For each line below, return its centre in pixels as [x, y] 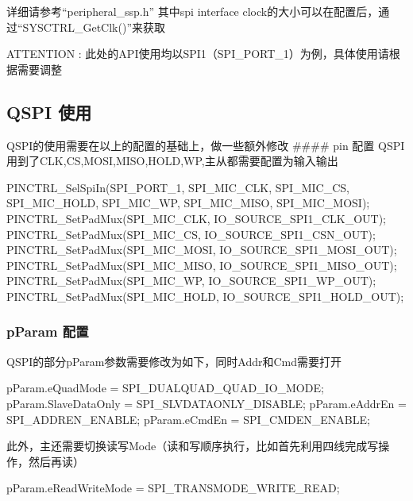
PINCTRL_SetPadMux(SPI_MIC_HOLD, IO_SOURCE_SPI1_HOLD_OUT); [205, 296]
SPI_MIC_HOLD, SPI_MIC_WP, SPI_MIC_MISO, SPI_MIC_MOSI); [188, 203]
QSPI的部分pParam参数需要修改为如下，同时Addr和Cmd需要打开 [174, 361]
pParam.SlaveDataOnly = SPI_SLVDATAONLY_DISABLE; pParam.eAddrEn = [206, 403]
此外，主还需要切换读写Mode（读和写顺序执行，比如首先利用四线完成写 [193, 446]
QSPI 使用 [49, 112]
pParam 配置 [48, 331]
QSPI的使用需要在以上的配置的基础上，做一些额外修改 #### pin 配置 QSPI [206, 145]
